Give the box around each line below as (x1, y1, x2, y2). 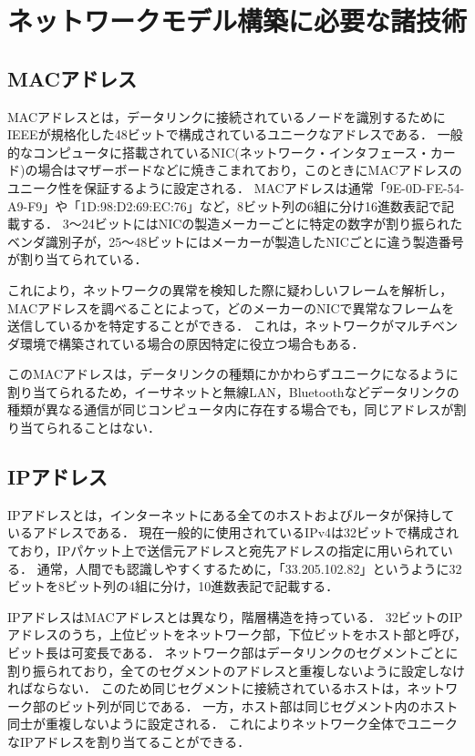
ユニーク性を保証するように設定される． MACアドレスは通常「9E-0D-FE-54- (7, 178, 465, 197)
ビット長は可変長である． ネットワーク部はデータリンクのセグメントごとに (7, 643, 459, 662)
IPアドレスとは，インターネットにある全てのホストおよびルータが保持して (7, 505, 455, 524)
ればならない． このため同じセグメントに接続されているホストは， (7, 679, 408, 698)
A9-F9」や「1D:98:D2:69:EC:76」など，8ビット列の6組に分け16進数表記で (7, 196, 442, 215)
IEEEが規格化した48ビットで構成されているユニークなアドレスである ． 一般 (7, 125, 463, 144)
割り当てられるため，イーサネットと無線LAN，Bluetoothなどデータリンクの (7, 382, 460, 401)
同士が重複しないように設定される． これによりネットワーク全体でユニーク (7, 714, 459, 733)
